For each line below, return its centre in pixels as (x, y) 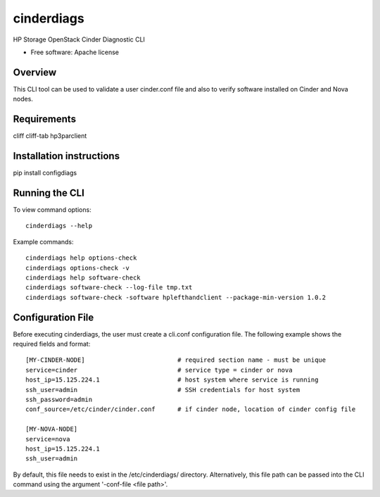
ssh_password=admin (59, 399)
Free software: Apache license (75, 52)
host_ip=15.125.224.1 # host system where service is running (172, 380)
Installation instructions (66, 156)
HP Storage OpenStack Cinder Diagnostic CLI (79, 39)
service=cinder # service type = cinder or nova (159, 370)
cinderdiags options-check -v (78, 268)
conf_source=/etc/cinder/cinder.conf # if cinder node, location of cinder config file (191, 409)
